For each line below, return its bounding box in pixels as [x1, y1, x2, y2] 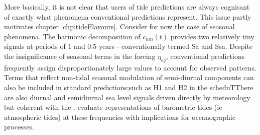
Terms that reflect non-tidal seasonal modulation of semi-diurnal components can [4, 72, 254, 83]
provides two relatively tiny [170, 31, 254, 41]
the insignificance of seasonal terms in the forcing [4, 50, 156, 61]
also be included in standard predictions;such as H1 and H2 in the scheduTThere [4, 82, 253, 92]
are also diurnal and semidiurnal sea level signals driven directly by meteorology [4, 92, 250, 102]
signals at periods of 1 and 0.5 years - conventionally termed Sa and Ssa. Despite [4, 41, 253, 51]
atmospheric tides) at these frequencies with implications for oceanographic [4, 111, 235, 122]
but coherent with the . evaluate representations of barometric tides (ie [4, 102, 222, 112]
